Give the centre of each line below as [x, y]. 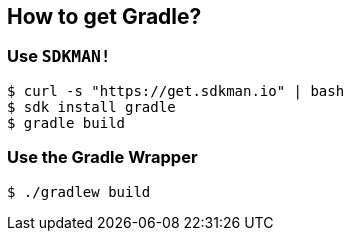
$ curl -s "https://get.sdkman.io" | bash [176, 90]
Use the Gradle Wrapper [102, 157]
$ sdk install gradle [91, 106]
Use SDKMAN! [59, 56]
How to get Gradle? [104, 16]
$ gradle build [66, 122]
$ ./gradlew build [79, 191]
